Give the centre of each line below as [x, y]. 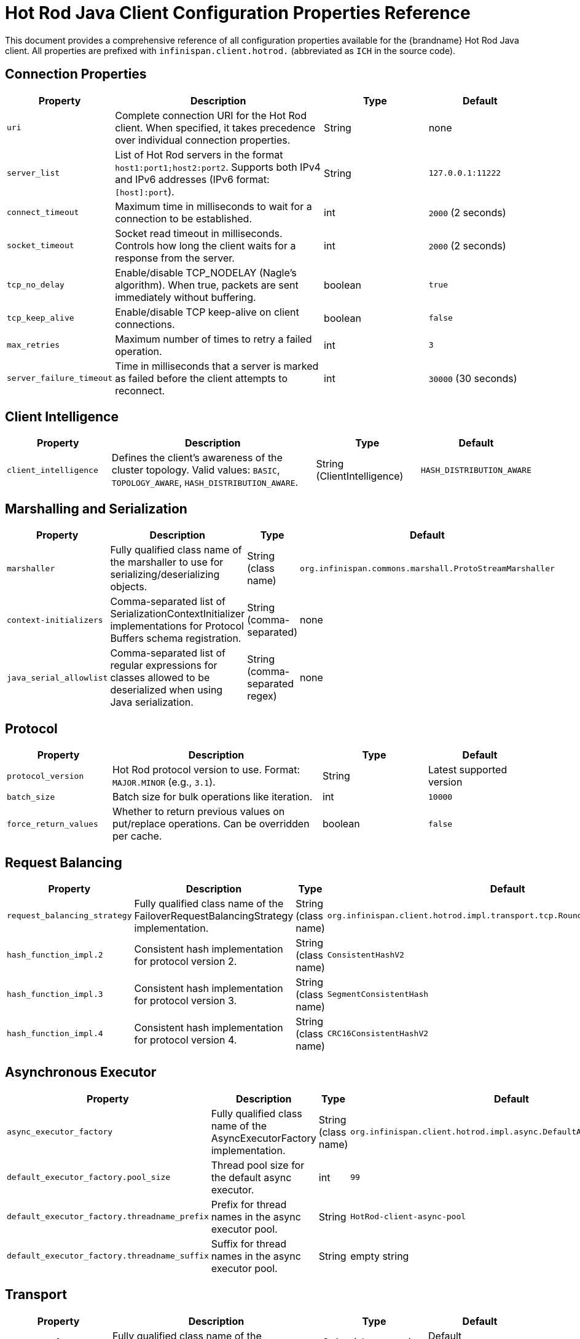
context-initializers [55, 620]
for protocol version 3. [186, 1000]
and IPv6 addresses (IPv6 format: [192, 179]
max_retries [33, 345]
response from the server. [175, 258]
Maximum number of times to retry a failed [214, 339]
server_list [33, 173]
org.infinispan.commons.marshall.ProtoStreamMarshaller [427, 568]
